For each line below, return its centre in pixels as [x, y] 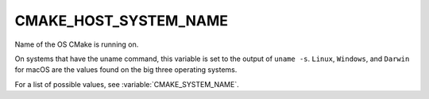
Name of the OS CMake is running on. [77, 44]
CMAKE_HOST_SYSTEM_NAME [122, 21]
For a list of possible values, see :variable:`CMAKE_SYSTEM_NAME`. [127, 84]
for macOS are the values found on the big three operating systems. [126, 70]
